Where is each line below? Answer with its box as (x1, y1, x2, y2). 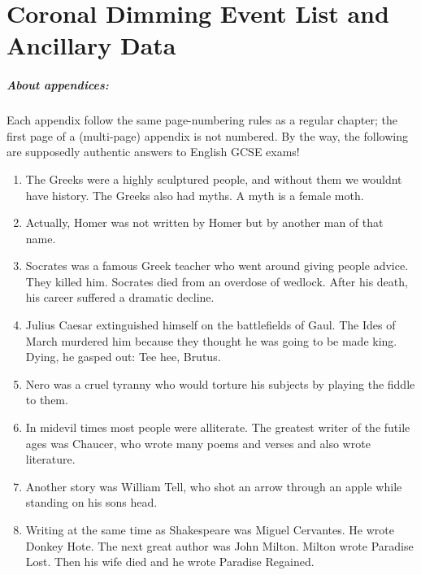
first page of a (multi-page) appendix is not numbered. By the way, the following (7, 127, 408, 144)
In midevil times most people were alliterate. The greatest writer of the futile (25, 419, 410, 436)
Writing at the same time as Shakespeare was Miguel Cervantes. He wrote (25, 521, 394, 538)
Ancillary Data (7, 28, 176, 62)
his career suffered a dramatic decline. (25, 289, 215, 306)
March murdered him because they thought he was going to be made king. (25, 332, 397, 349)
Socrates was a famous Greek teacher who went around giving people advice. (25, 257, 409, 274)
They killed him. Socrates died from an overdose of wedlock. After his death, (25, 272, 408, 290)
